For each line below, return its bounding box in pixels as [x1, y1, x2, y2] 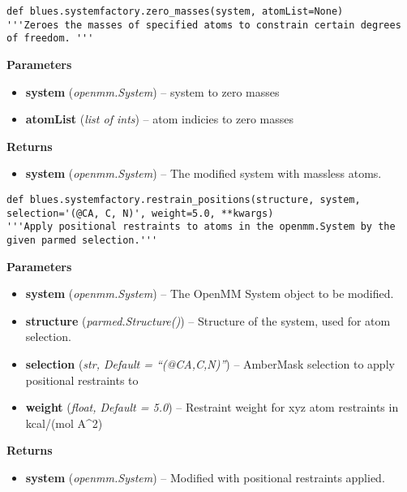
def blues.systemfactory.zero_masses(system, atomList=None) [6, 6, 344, 17]
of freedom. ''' [6, 32, 94, 45]
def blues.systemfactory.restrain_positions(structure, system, [6, 193, 361, 205]
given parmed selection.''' [6, 234, 158, 246]
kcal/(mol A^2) [25, 414, 103, 431]
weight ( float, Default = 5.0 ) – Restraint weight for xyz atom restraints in [25, 399, 399, 416]
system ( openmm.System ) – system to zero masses [25, 83, 280, 100]
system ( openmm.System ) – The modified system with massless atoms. [25, 165, 382, 182]
